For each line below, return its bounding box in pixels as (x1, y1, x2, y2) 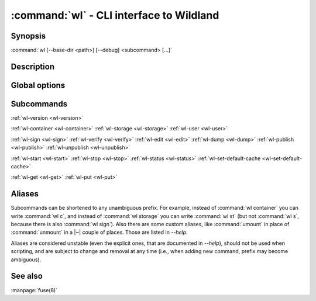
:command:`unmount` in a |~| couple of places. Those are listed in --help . (11, 229, 188, 236)
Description (11, 61, 55, 71)
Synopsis (11, 31, 46, 41)
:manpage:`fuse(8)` (11, 286, 58, 293)
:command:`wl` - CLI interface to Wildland (11, 9, 219, 22)
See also (11, 271, 43, 281)
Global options (11, 80, 66, 90)
